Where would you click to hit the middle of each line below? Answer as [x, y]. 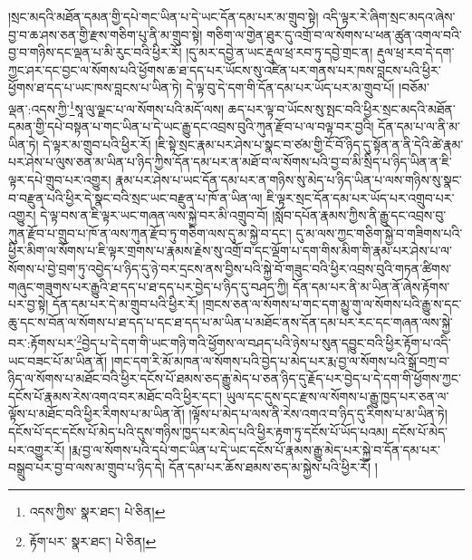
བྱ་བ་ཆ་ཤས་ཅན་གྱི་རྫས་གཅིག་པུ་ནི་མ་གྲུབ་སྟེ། [106, 34]
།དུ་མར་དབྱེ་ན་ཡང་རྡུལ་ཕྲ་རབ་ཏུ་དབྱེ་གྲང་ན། [279, 52]
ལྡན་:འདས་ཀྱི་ [39, 108]
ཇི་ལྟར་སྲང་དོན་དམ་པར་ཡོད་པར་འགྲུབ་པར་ [361, 197]
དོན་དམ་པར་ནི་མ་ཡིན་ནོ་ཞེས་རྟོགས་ [371, 286]
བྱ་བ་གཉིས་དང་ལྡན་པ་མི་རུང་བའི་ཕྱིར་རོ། [95, 52]
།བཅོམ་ [414, 87]
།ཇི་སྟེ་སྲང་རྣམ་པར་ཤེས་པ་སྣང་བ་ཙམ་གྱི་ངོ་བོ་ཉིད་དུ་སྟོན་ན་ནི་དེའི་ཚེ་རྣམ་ [309, 144]
